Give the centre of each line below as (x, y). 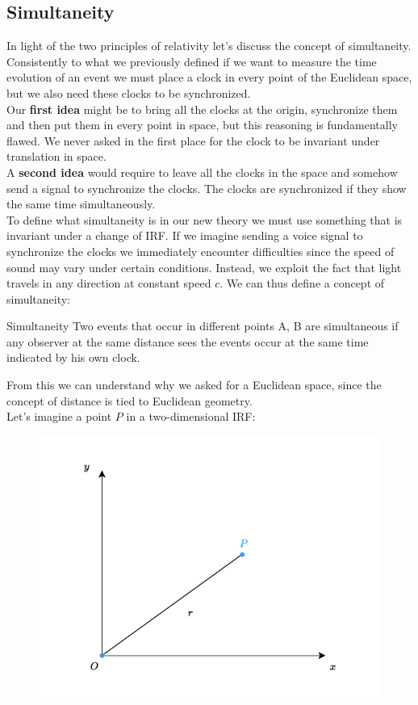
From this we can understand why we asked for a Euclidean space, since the (194, 385)
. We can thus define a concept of (302, 283)
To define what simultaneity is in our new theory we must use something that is (205, 219)
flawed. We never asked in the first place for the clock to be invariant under (193, 140)
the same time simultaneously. (81, 204)
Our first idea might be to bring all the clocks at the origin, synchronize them (202, 109)
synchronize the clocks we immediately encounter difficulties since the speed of (201, 251)
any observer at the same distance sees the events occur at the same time (188, 341)
